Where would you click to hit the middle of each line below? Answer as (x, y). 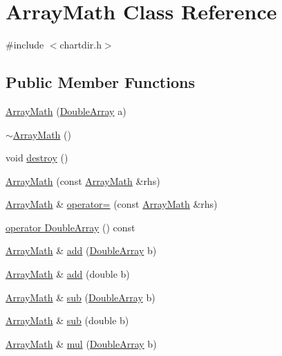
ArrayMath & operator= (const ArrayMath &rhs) (112, 204)
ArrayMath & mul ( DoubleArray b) (81, 343)
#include (25, 45)
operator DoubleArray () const (70, 227)
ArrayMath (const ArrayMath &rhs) (83, 180)
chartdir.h (81, 45)
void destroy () (37, 158)
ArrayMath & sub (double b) (67, 320)
